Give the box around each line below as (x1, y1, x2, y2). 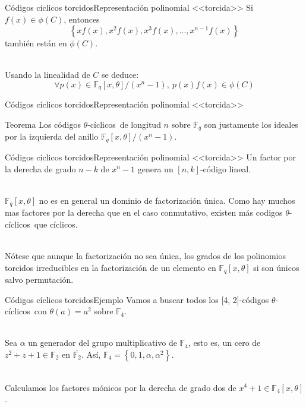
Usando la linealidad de (5, 68, 90, 81)
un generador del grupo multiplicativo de (28, 336, 177, 349)
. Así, (81, 348, 101, 360)
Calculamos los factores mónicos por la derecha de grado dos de (5, 381, 236, 393)
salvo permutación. (5, 273, 74, 285)
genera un (137, 162, 173, 175)
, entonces (64, 12, 100, 25)
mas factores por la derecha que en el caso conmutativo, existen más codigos (5, 206, 283, 219)
